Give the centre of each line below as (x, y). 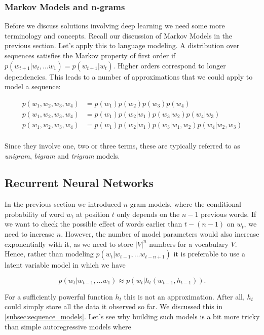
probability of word (34, 214)
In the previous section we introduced (63, 204)
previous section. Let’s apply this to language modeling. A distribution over (122, 45)
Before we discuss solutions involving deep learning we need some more (115, 26)
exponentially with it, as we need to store (69, 244)
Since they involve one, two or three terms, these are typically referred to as (122, 145)
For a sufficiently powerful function (59, 296)
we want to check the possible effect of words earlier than (93, 224)
